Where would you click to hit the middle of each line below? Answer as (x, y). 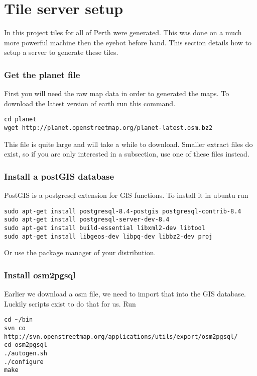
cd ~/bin (19, 320)
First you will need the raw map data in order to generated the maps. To (117, 93)
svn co (15, 328)
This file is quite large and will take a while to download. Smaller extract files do (128, 144)
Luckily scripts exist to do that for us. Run (70, 303)
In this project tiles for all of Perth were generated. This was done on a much (123, 32)
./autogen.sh (26, 353)
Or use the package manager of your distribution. (80, 252)
